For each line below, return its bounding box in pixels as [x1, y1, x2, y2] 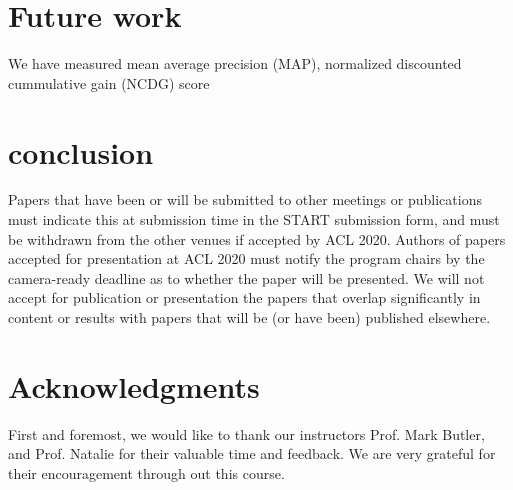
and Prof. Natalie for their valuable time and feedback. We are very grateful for [8, 443, 496, 464]
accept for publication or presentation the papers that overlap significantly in [8, 287, 481, 308]
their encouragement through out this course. [8, 462, 285, 483]
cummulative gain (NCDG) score [8, 72, 210, 93]
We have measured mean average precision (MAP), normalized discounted [8, 53, 462, 74]
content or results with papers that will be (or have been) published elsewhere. [8, 307, 491, 327]
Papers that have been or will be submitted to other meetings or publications [8, 189, 482, 210]
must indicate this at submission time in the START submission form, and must [8, 209, 500, 230]
